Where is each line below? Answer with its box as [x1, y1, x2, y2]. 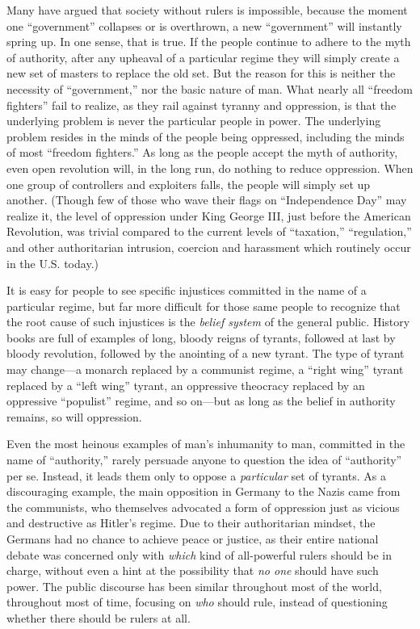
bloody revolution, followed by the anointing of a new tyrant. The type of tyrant [6, 345, 405, 362]
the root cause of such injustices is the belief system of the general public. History [6, 313, 410, 330]
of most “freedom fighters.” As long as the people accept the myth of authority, [6, 144, 398, 161]
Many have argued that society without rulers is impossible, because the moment [6, 2, 408, 18]
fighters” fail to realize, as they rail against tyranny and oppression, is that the [6, 96, 397, 113]
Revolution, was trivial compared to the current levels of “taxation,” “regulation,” [6, 223, 412, 240]
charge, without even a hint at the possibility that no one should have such [6, 562, 379, 579]
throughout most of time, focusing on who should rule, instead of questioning [6, 593, 388, 610]
